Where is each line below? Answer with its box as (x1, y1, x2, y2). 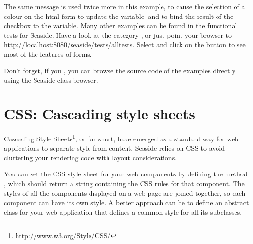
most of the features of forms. (4, 49, 92, 59)
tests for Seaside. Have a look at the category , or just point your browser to (4, 30, 232, 40)
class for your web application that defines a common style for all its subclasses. (4, 207, 242, 217)
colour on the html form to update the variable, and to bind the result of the (4, 11, 234, 21)
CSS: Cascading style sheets (4, 103, 195, 123)
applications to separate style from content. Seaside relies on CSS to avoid (4, 143, 225, 153)
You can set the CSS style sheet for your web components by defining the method (4, 169, 248, 179)
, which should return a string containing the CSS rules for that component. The (4, 178, 245, 188)
